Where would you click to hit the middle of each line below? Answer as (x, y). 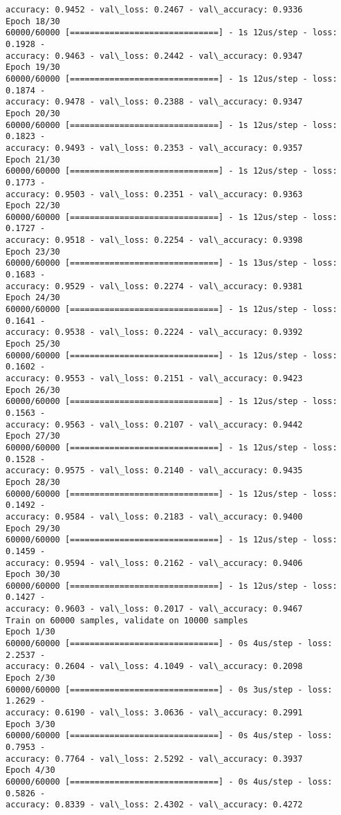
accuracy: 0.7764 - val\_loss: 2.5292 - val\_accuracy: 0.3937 (154, 759)
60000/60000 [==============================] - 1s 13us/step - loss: (172, 263)
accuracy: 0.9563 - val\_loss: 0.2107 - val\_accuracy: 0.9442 (154, 424)
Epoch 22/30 (33, 206)
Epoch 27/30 (33, 436)
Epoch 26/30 (33, 390)
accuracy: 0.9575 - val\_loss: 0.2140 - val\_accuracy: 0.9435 (154, 471)
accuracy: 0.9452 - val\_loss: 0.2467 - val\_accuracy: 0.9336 (154, 10)
